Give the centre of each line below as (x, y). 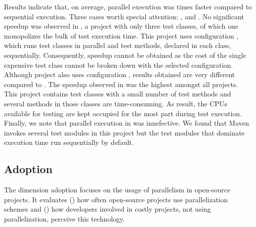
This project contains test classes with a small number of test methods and (118, 94)
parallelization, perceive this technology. (64, 218)
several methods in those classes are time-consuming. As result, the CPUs (116, 103)
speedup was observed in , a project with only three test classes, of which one (121, 26)
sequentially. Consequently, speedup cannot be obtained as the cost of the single (125, 55)
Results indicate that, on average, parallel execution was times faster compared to (128, 6)
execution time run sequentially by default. (69, 142)
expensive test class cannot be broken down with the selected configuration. (119, 65)
